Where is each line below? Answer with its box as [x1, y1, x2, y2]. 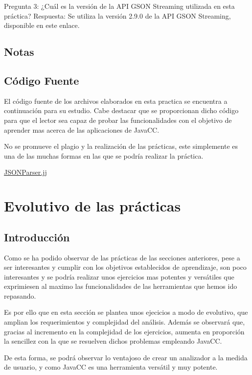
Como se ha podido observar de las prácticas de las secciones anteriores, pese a [4, 252, 240, 262]
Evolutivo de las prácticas [4, 196, 181, 216]
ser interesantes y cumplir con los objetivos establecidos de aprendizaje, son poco [4, 262, 247, 272]
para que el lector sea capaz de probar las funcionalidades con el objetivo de [4, 115, 232, 125]
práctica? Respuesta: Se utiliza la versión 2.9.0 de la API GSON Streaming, [4, 10, 231, 21]
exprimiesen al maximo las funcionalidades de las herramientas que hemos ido [4, 281, 237, 291]
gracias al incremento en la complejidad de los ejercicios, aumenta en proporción [4, 326, 245, 336]
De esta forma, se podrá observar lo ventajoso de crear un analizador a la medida [4, 352, 248, 362]
